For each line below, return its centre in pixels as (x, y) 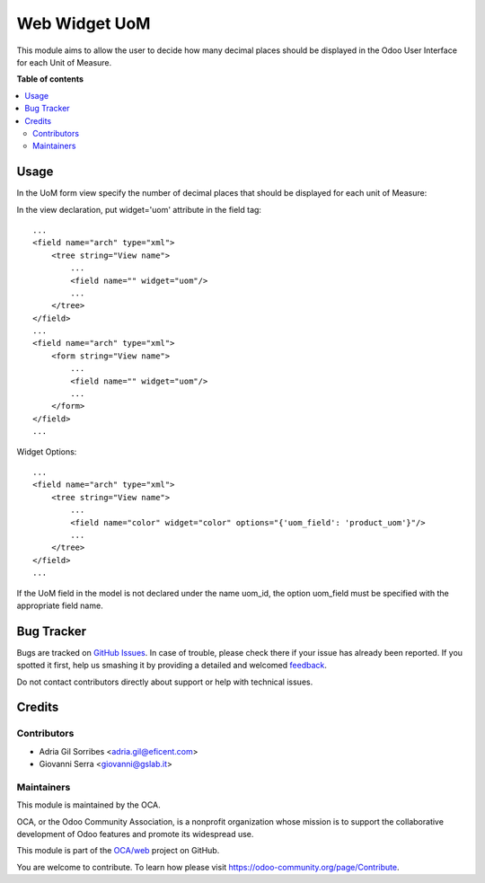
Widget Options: (47, 451)
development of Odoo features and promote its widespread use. (135, 834)
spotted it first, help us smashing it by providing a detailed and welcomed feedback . (172, 666)
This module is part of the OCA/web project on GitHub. (118, 851)
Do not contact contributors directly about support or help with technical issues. (165, 682)
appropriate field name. (60, 605)
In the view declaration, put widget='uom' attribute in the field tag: (139, 209)
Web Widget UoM (84, 23)
